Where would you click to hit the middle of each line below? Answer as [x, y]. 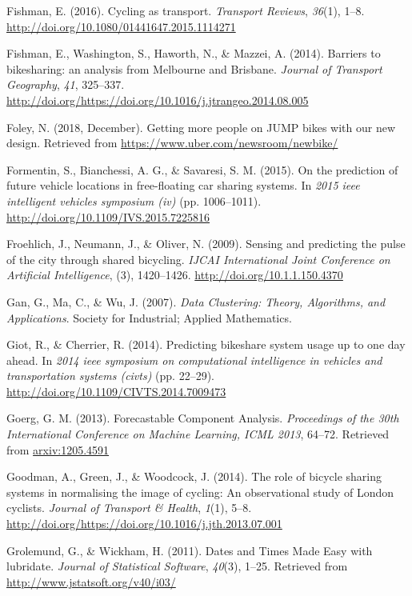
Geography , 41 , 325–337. [66, 84]
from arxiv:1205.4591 [58, 449]
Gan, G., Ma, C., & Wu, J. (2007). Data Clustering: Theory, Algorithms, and [196, 301]
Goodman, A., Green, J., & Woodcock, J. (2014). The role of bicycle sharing [194, 476]
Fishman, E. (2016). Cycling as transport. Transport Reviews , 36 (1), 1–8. [186, 10]
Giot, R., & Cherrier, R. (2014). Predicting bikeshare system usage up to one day [206, 344]
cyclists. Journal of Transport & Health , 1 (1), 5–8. [129, 508]
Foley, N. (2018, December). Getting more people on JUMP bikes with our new [201, 127]
